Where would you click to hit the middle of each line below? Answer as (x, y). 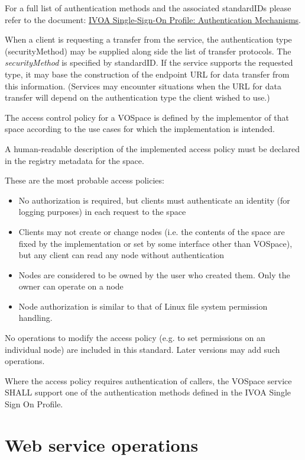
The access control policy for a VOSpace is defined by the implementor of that (147, 117)
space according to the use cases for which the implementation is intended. (140, 129)
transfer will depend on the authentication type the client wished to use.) (137, 97)
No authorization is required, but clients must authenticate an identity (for (154, 200)
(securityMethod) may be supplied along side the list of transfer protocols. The (148, 51)
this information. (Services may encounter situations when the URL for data (143, 86)
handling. (35, 318)
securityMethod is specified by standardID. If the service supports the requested (149, 62)
